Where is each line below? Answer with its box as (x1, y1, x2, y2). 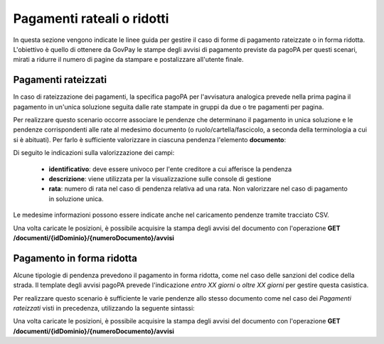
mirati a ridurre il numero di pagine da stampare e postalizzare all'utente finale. (13, 55, 244, 64)
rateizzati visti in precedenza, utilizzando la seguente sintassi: (13, 304, 195, 312)
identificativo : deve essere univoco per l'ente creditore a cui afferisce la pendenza (48, 164, 292, 173)
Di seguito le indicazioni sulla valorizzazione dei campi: (13, 149, 175, 157)
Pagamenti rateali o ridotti (13, 11, 169, 26)
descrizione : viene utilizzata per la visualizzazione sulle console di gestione (48, 174, 272, 183)
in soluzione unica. (48, 194, 104, 203)
